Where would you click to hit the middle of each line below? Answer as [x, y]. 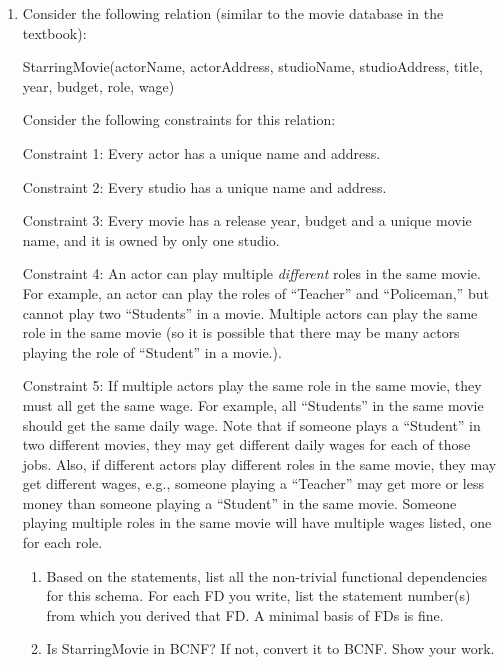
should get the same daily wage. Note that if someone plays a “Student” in [251, 424]
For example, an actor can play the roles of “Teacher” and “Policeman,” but [255, 292]
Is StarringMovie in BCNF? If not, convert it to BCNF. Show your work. [270, 648]
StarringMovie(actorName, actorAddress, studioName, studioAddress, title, [252, 66]
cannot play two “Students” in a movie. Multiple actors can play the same [250, 312]
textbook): [54, 32]
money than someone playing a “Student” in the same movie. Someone [239, 502]
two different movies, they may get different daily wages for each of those [246, 444]
